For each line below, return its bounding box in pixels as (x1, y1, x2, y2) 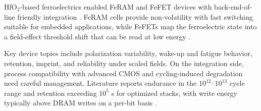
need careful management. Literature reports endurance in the (4, 78, 197, 88)
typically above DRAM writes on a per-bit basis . (4, 97, 157, 108)
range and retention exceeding (4, 87, 97, 98)
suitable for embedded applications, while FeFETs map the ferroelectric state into (4, 21, 257, 32)
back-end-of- (214, 2, 252, 12)
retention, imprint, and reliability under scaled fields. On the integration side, (4, 58, 244, 68)
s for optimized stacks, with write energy (111, 87, 237, 98)
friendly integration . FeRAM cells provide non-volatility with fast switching (17, 11, 253, 22)
